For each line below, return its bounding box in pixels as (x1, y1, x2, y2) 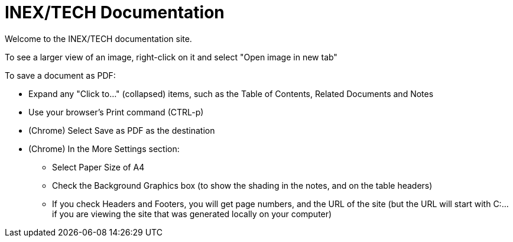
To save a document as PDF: (5, 70, 116, 80)
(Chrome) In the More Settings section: (28, 143, 180, 154)
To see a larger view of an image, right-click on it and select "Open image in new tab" (5, 51, 337, 62)
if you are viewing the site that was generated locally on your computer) (52, 208, 332, 219)
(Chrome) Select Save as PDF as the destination (28, 125, 215, 135)
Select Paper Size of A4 (52, 162, 145, 172)
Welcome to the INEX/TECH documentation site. (5, 33, 192, 44)
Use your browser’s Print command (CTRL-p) (28, 107, 204, 117)
